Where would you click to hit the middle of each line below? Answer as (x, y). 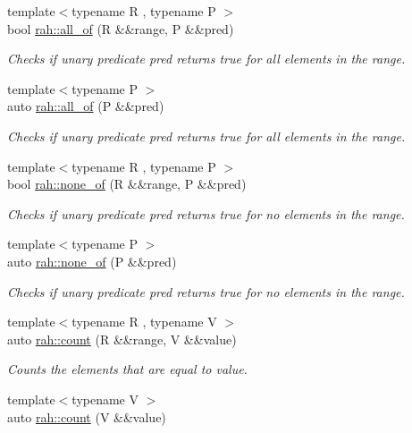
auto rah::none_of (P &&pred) (92, 261)
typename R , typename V (144, 322)
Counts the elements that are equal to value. (127, 369)
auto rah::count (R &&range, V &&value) (122, 339)
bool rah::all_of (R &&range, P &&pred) (121, 28)
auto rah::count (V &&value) (87, 416)
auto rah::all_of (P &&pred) (86, 106)
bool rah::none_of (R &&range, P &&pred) (127, 184)
